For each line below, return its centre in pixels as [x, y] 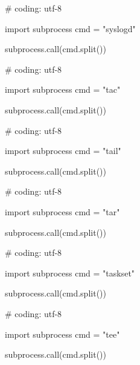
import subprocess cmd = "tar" [62, 211]
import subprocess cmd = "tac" [63, 89]
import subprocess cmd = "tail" [63, 151]
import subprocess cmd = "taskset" [70, 273]
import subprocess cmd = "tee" [62, 334]
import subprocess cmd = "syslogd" [70, 28]
